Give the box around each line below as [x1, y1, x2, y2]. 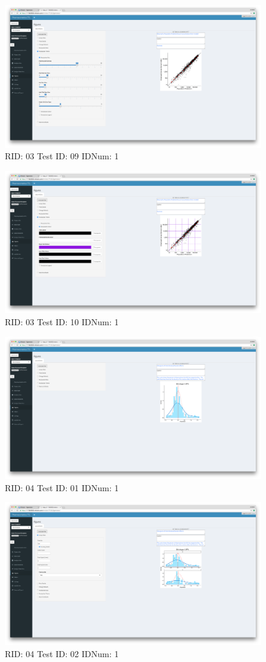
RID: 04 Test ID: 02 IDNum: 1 [5, 647, 119, 660]
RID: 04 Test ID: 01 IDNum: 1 [5, 481, 119, 494]
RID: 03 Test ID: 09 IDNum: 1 [5, 150, 119, 162]
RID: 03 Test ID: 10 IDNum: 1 [5, 315, 119, 328]
